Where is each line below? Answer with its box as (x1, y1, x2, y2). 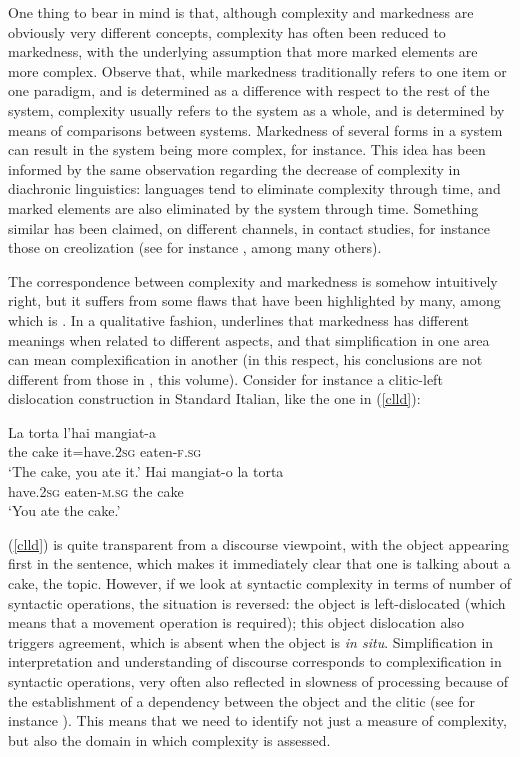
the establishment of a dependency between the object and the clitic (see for (8, 690, 475, 711)
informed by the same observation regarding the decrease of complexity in (8, 158, 461, 179)
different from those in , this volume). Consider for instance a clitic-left (8, 368, 443, 389)
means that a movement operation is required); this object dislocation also (8, 612, 464, 633)
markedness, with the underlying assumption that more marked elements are (8, 41, 478, 62)
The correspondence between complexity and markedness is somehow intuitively (8, 270, 498, 291)
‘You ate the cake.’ (8, 500, 121, 521)
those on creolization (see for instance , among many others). (8, 237, 382, 258)
